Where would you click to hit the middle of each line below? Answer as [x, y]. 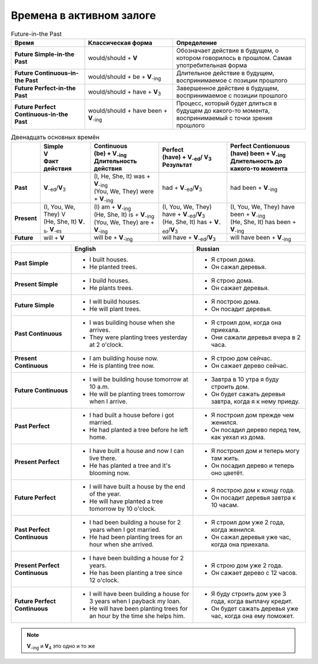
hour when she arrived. [122, 544]
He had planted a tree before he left [139, 430]
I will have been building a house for [139, 594]
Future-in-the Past [36, 34]
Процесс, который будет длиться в [227, 103]
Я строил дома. [233, 259]
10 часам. [225, 505]
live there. [103, 458]
